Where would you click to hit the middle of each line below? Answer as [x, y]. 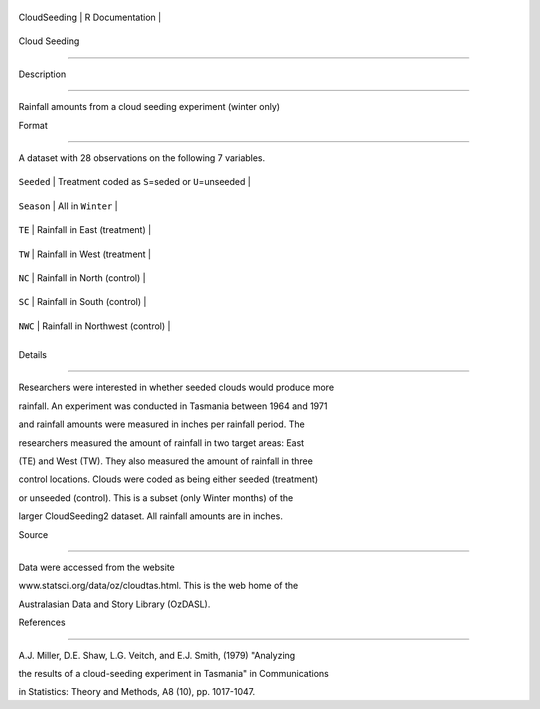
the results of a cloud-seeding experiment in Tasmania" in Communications [173, 673]
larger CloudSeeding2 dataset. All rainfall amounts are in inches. [151, 516]
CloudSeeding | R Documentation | [90, 17]
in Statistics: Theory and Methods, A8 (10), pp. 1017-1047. [137, 692]
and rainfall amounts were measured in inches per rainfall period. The [161, 424]
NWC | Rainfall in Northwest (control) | [94, 326]
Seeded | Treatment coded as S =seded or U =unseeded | [135, 182]
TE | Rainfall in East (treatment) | [85, 230]
